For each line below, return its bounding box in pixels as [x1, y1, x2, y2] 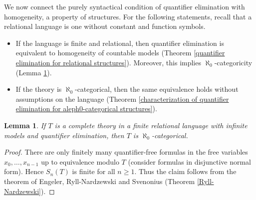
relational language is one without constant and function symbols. [4, 21, 206, 31]
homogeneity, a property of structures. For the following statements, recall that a [4, 11, 252, 21]
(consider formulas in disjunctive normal [128, 156, 251, 167]
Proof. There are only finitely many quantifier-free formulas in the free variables [4, 147, 248, 157]
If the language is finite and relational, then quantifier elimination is [15, 37, 224, 48]
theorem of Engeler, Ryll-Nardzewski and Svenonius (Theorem [4, 176, 195, 186]
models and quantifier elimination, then [4, 130, 124, 140]
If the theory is [15, 84, 62, 94]
